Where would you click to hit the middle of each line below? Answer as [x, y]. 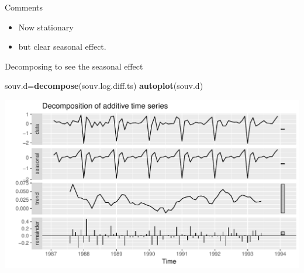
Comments [24, 7]
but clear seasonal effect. [62, 46]
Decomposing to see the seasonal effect [74, 66]
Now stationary [46, 27]
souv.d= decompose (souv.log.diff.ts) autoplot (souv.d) [104, 86]
